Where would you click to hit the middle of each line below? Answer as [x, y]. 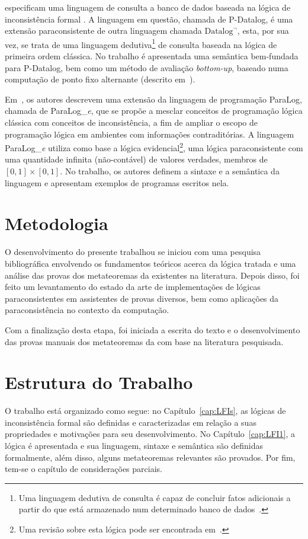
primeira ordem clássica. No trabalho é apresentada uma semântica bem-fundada [152, 56]
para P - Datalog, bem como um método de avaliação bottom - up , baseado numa [147, 67]
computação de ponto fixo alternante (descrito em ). [100, 79]
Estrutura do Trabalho [99, 382]
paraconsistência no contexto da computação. [87, 310]
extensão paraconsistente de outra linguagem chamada [103, 31]
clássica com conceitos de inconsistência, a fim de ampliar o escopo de [131, 122]
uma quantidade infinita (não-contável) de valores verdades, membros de [136, 159]
